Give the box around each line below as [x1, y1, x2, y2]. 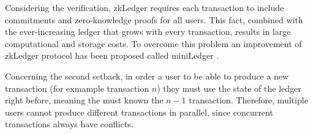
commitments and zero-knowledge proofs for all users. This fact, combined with [5, 13, 303, 26]
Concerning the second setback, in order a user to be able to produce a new [5, 69, 289, 82]
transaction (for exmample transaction [5, 81, 149, 94]
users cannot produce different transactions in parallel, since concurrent [5, 105, 273, 118]
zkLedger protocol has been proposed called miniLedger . [5, 49, 219, 62]
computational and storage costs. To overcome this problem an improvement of [5, 37, 302, 50]
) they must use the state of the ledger [157, 81, 301, 94]
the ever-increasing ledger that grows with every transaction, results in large [5, 25, 291, 38]
